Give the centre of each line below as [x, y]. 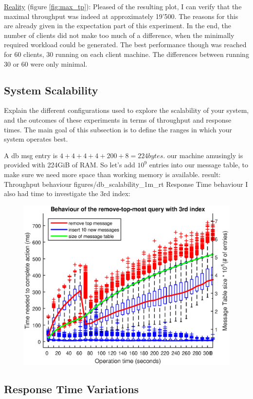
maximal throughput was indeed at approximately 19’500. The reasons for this [121, 16]
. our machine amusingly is [203, 155]
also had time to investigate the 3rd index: [67, 193]
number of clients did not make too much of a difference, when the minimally [119, 35]
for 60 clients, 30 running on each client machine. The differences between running [126, 54]
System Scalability [51, 90]
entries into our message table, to [199, 165]
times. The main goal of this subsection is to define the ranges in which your [118, 129]
